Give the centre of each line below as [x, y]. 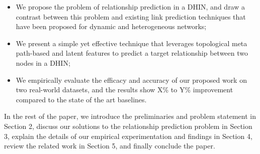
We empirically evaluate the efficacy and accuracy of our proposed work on [131, 80]
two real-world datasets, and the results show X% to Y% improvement [124, 90]
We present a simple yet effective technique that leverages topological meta [132, 43]
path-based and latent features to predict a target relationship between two [132, 53]
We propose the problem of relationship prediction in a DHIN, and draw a [130, 7]
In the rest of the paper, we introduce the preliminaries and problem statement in [130, 116]
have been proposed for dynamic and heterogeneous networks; [111, 26]
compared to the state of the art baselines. [81, 99]
